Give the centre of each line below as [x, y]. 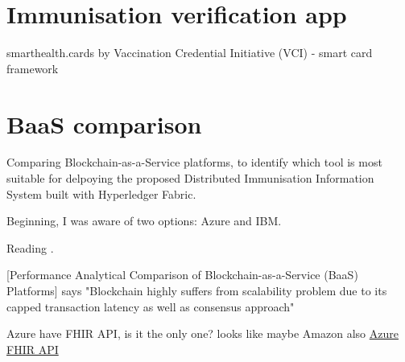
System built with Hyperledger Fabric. [101, 193]
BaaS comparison [104, 123]
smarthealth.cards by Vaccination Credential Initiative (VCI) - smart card [190, 53]
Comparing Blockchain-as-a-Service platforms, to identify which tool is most [194, 162]
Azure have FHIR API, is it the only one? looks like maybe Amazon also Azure [202, 333]
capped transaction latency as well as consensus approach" [151, 306]
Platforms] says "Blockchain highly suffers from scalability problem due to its [197, 290]
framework [33, 68]
